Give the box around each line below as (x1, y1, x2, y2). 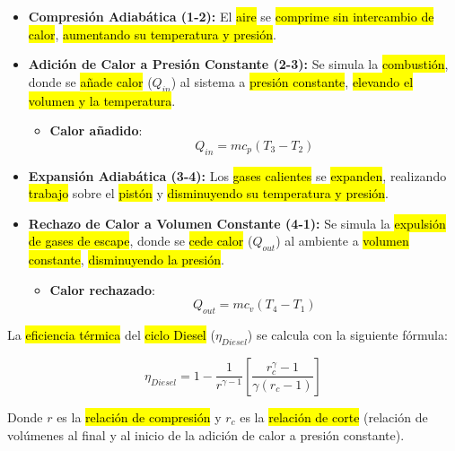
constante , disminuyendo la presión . (28, 250, 224, 269)
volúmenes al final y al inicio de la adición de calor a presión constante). (7, 425, 405, 444)
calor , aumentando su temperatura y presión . (28, 24, 276, 43)
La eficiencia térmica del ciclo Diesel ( (7, 325, 215, 344)
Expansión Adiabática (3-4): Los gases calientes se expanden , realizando (28, 166, 447, 185)
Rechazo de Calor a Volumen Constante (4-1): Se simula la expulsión (28, 213, 446, 232)
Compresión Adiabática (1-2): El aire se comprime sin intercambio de (28, 7, 434, 25)
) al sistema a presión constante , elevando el (171, 72, 414, 91)
